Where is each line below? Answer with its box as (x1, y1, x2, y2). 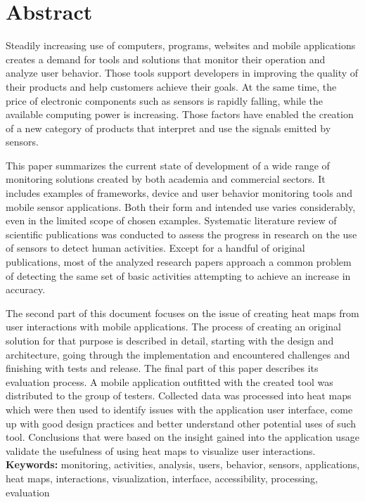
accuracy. (6, 282, 46, 297)
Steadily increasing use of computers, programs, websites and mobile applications (6, 38, 356, 53)
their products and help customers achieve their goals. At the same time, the (6, 79, 337, 94)
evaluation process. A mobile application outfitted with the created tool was (6, 374, 333, 389)
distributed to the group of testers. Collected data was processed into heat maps (6, 388, 352, 403)
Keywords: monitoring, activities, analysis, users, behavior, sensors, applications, (6, 457, 360, 472)
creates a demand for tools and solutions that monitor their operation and (6, 51, 326, 66)
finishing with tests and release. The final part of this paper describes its (6, 361, 319, 375)
